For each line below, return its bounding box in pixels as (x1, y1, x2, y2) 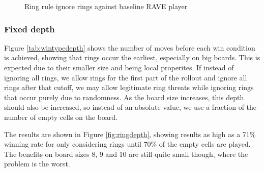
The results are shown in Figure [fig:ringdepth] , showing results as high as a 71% (4, 128, 256, 139)
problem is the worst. (4, 158, 70, 169)
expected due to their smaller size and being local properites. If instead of (4, 62, 234, 72)
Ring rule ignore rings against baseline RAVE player (24, 1, 188, 11)
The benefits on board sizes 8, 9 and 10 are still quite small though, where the (4, 148, 248, 159)
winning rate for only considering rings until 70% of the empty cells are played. (4, 139, 251, 149)
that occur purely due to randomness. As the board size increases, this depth (4, 92, 244, 102)
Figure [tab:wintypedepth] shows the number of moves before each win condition (4, 42, 255, 53)
